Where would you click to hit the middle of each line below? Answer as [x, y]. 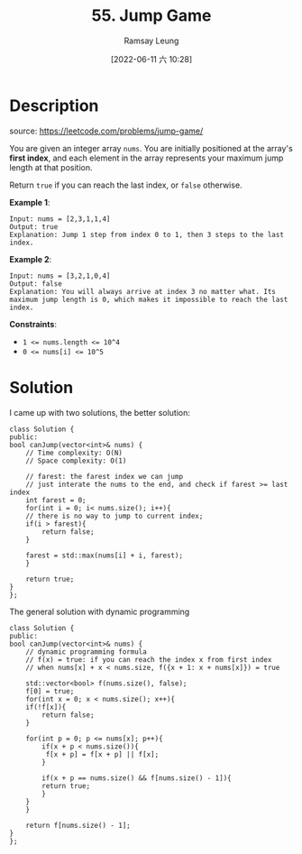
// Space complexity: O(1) [76, 461]
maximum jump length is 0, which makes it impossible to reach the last [149, 299]
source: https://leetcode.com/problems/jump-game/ [106, 131]
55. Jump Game [151, 16]
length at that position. [51, 167]
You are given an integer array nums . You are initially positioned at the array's [151, 148]
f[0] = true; [50, 691]
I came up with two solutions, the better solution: [100, 412]
